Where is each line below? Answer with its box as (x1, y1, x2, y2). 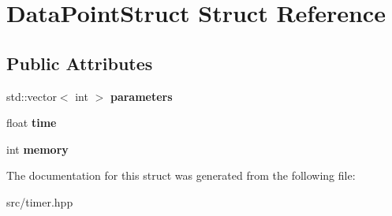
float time (6, 114, 57, 131)
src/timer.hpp (6, 193, 73, 210)
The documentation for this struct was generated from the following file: (6, 167, 356, 184)
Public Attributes (6, 50, 153, 75)
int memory (6, 140, 69, 157)
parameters (110, 88, 173, 104)
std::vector (6, 88, 57, 104)
